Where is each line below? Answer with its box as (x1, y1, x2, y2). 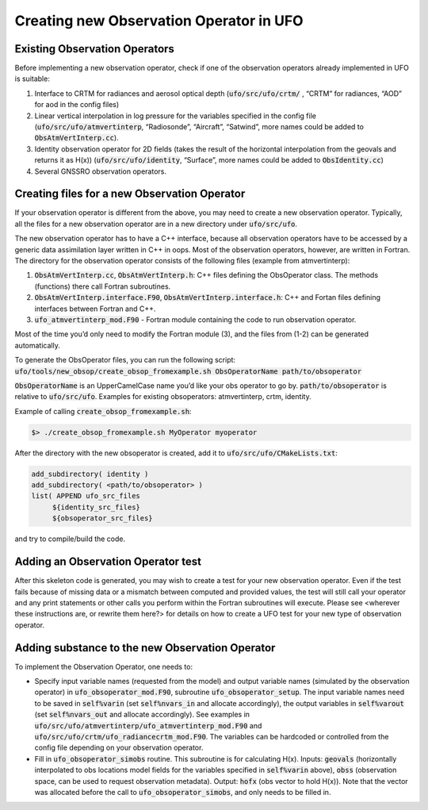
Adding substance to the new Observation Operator (14, 641, 276, 655)
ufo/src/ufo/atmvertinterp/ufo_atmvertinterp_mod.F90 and (34, 720, 262, 730)
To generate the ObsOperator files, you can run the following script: (14, 355, 236, 365)
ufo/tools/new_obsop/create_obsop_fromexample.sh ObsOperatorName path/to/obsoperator (14, 367, 362, 376)
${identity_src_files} (52, 502, 140, 512)
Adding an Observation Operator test (14, 555, 202, 569)
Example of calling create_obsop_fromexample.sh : (14, 406, 192, 416)
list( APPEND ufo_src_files (31, 492, 140, 501)
